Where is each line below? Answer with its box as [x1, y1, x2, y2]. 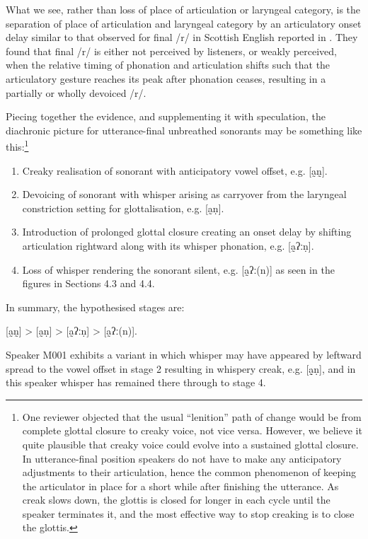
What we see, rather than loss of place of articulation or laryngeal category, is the [6, 2, 361, 16]
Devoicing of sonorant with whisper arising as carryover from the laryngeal [22, 187, 347, 202]
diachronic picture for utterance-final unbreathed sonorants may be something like [6, 122, 362, 137]
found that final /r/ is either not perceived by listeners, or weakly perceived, [6, 43, 337, 58]
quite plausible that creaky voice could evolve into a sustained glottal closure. [22, 436, 359, 451]
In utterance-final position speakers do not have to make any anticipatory [22, 451, 342, 465]
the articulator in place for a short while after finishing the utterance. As [22, 478, 339, 493]
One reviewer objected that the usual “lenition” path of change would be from [22, 409, 362, 424]
